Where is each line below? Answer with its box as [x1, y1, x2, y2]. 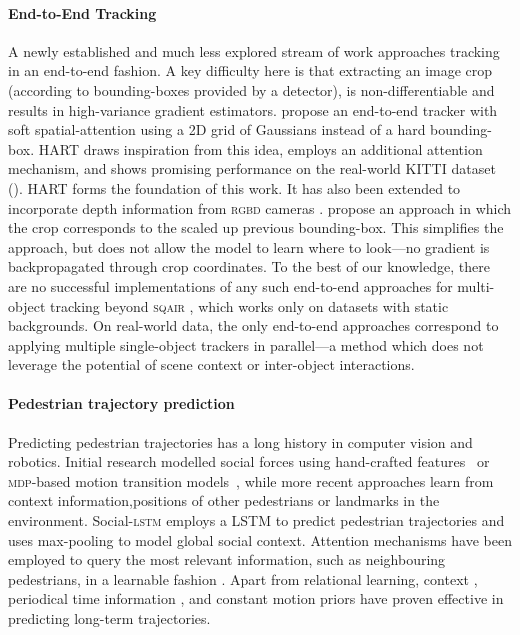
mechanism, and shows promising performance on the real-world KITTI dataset [8, 158, 496, 179]
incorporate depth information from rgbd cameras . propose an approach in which [8, 197, 512, 218]
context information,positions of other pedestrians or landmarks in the [8, 490, 440, 511]
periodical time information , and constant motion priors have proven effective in [8, 588, 504, 609]
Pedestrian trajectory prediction [8, 393, 235, 414]
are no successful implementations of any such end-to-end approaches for [8, 275, 453, 296]
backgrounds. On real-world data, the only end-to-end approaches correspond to [8, 315, 499, 336]
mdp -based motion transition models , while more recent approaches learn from [8, 470, 494, 491]
